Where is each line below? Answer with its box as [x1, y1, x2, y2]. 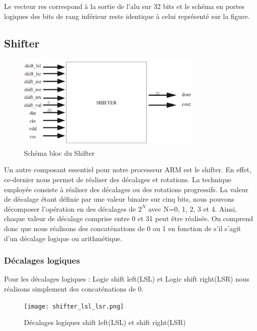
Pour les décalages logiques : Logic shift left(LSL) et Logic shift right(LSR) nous [4, 274, 250, 284]
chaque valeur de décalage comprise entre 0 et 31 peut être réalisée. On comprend [4, 213, 254, 224]
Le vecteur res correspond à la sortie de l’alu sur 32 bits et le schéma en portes [4, 1, 245, 11]
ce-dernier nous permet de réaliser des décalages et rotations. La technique [4, 174, 232, 185]
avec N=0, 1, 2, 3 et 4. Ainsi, [148, 203, 237, 214]
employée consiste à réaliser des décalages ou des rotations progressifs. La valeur [4, 184, 249, 194]
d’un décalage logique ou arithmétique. [4, 233, 123, 243]
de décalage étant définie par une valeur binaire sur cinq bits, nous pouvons [4, 194, 235, 204]
